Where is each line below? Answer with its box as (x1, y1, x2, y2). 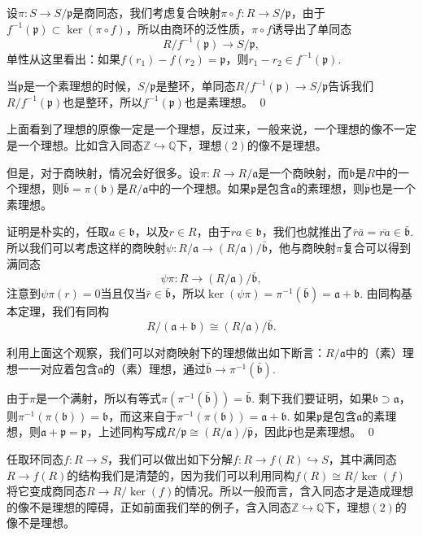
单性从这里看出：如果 (7, 50, 120, 67)
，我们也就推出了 (261, 223, 353, 240)
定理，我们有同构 (17, 303, 109, 320)
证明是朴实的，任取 (7, 223, 109, 240)
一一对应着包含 (17, 360, 98, 377)
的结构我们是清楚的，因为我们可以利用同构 (67, 466, 295, 483)
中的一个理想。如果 (148, 180, 251, 197)
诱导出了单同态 (272, 20, 352, 37)
